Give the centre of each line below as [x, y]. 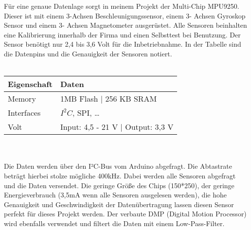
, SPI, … [86, 113]
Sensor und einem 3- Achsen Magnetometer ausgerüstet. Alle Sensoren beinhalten [125, 25]
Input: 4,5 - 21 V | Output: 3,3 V [117, 127]
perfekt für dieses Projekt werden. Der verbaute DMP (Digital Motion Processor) [125, 214]
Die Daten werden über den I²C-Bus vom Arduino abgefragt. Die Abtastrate [118, 166]
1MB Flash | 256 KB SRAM [108, 99]
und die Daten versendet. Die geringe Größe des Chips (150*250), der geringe [119, 185]
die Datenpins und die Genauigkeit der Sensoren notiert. [88, 53]
